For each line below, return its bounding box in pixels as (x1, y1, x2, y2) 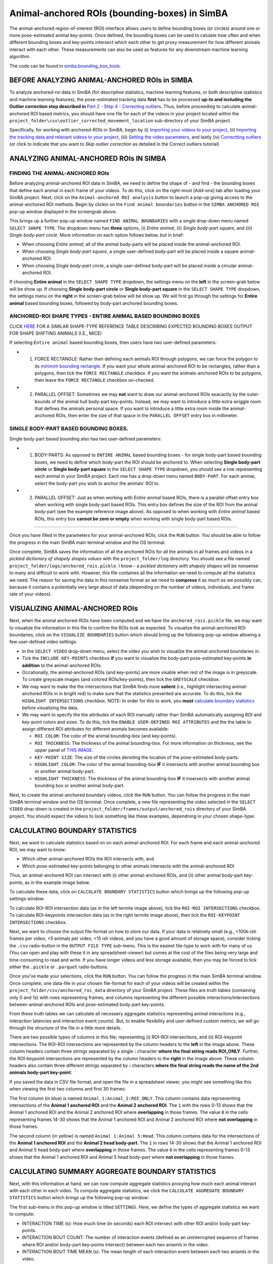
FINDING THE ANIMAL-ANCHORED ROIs (9, 169, 110, 176)
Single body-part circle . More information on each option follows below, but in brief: (9, 232, 185, 238)
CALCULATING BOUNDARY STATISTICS (9, 826, 137, 835)
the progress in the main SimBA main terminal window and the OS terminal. (9, 539, 166, 546)
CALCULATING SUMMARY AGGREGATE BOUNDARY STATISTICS (9, 1167, 216, 1176)
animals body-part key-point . (9, 1069, 73, 1075)
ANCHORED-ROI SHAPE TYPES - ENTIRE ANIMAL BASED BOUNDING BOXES (9, 312, 200, 320)
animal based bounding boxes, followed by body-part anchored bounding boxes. (9, 300, 179, 306)
